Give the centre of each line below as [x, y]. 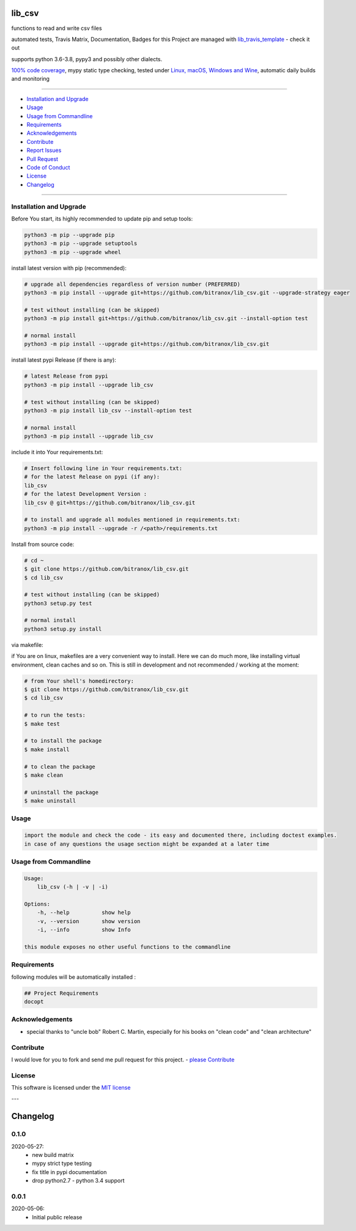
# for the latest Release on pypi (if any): [92, 477]
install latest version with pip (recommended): [69, 268]
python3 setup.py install [63, 629]
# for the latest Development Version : [85, 494]
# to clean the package [60, 766]
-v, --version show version [89, 921]
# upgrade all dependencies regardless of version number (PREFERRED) [132, 284]
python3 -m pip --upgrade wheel [73, 252]
